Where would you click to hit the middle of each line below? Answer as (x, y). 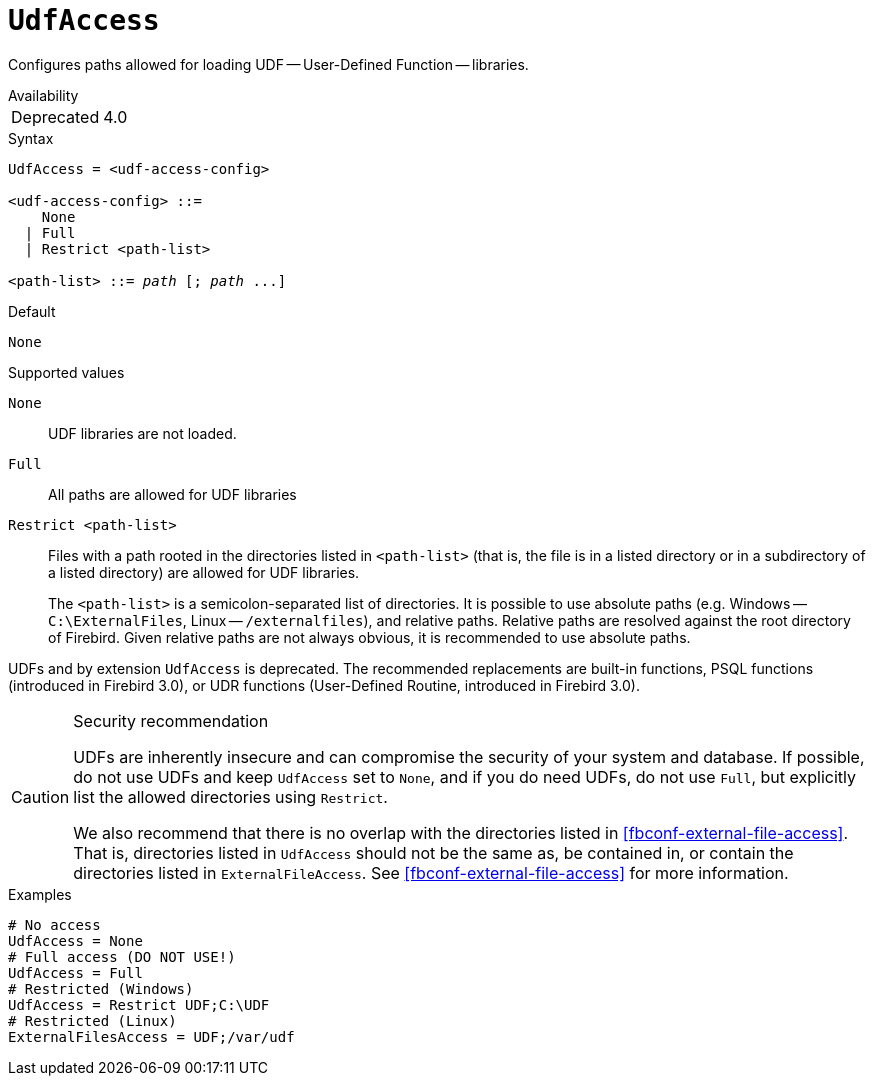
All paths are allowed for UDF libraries (172, 494)
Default (32, 311)
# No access (54, 924)
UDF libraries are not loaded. (142, 433)
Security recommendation (171, 720)
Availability (43, 95)
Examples (40, 894)
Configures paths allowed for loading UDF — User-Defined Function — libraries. (268, 64)
